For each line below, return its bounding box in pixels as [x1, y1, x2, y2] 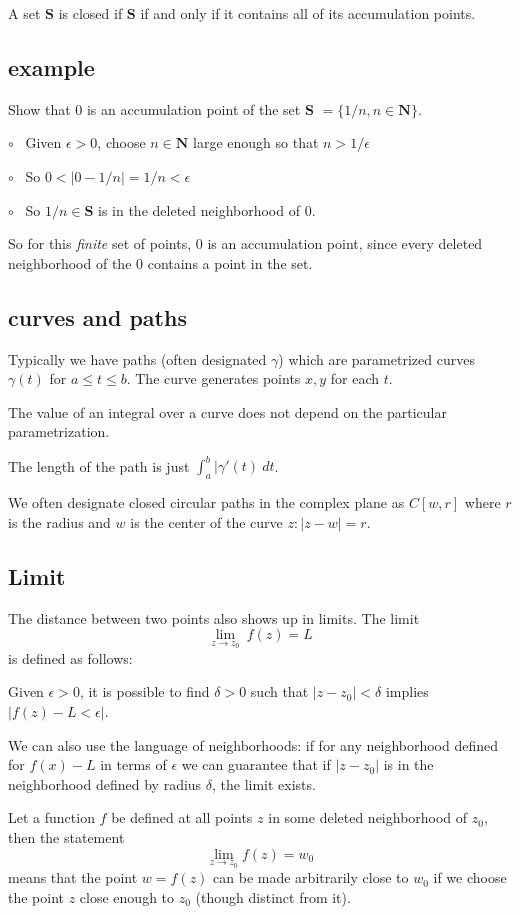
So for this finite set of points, [8, 233, 192, 254]
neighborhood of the [8, 252, 132, 273]
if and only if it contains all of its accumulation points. [140, 3, 476, 23]
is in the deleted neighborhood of [98, 199, 300, 220]
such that [250, 681, 309, 702]
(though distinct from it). [195, 886, 351, 907]
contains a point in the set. [147, 252, 313, 273]
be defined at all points [111, 807, 253, 828]
